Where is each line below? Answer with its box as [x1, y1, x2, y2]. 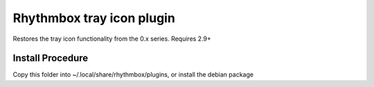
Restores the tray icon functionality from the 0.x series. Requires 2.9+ [12, 35, 211, 43]
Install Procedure [12, 52, 89, 64]
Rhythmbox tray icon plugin [12, 10, 176, 26]
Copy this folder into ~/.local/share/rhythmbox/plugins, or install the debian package [12, 70, 254, 79]
